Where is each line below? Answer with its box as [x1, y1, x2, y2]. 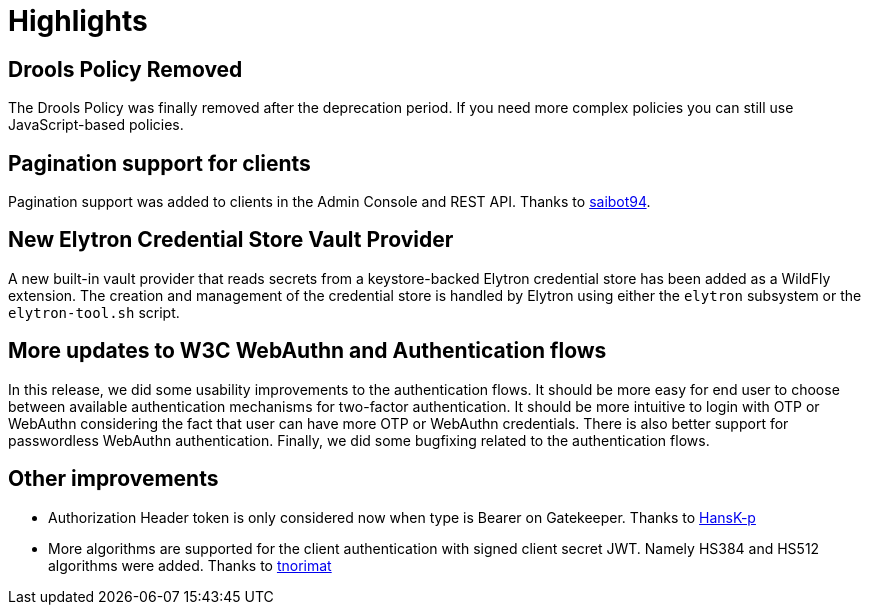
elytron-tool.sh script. [8, 303, 180, 321]
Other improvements [8, 466, 219, 492]
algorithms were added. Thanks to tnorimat [48, 556, 332, 574]
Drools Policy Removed [8, 56, 243, 82]
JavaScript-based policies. [8, 116, 184, 134]
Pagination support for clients [8, 150, 311, 176]
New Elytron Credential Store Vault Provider [8, 227, 454, 253]
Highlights [8, 4, 148, 38]
